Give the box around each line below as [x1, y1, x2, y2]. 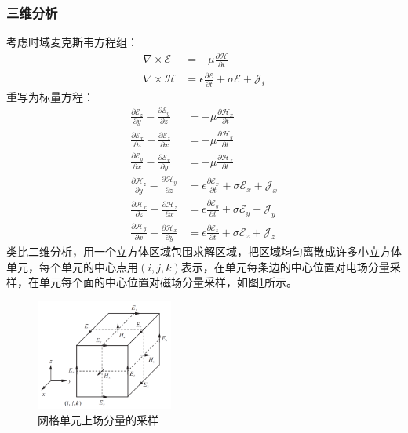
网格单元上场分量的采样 [38, 412, 158, 428]
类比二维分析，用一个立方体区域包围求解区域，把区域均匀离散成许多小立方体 [6, 242, 402, 259]
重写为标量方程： [6, 88, 94, 104]
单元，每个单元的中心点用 [6, 258, 138, 275]
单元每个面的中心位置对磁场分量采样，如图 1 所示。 [38, 274, 297, 290]
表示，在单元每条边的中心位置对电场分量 [180, 258, 390, 275]
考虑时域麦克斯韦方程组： [6, 34, 138, 50]
